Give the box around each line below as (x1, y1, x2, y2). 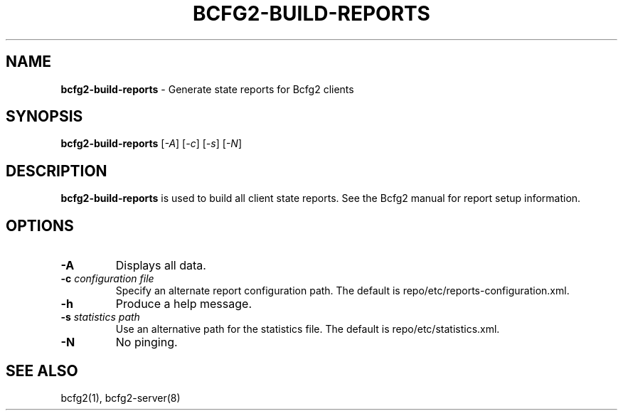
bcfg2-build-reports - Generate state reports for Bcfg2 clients (60, 82, 354, 95)
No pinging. (115, 335, 178, 350)
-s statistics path (60, 311, 140, 324)
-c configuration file (60, 272, 154, 285)
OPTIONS (6, 216, 74, 235)
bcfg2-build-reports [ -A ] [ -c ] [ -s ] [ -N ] (60, 137, 242, 150)
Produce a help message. (115, 297, 252, 311)
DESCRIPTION (6, 161, 107, 180)
